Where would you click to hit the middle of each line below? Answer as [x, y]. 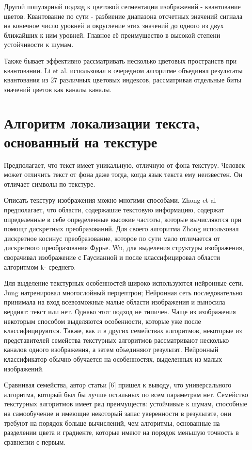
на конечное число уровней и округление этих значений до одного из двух [114, 25]
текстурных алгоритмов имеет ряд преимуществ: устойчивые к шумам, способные [126, 404]
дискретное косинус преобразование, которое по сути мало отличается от [112, 238]
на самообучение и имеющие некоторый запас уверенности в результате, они [118, 413]
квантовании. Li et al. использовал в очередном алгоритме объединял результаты [123, 70]
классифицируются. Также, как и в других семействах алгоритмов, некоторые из [123, 330]
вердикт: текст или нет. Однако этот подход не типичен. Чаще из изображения [120, 311]
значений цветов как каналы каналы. [58, 89]
